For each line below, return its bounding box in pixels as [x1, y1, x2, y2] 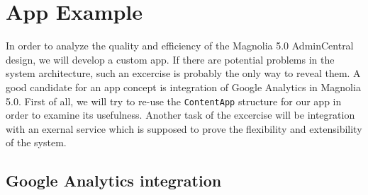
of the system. [6, 135, 67, 150]
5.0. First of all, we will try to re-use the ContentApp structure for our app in [6, 93, 342, 108]
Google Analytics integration [6, 170, 222, 191]
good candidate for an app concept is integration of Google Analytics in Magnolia [6, 79, 361, 94]
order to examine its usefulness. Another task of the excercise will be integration [6, 107, 355, 122]
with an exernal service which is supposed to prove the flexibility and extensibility [6, 121, 362, 136]
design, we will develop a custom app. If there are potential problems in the [6, 52, 335, 66]
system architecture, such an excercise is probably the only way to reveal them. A [6, 66, 361, 81]
